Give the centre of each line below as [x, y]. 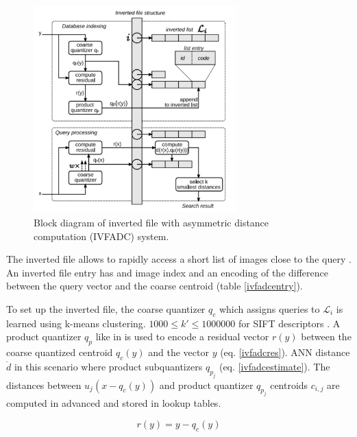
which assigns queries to [269, 308]
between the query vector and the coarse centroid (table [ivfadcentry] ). [155, 286]
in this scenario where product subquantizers [108, 366]
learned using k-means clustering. [76, 323]
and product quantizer [206, 385]
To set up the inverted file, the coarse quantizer [106, 308]
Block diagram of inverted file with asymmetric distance [151, 222]
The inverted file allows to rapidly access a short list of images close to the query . [179, 259]
